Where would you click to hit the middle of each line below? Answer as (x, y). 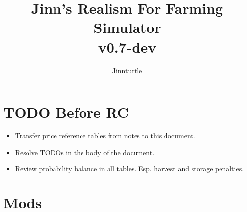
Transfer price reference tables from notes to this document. (105, 136)
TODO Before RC (66, 112)
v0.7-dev (127, 46)
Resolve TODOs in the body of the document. (85, 152)
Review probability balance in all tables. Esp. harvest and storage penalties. (129, 169)
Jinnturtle (127, 70)
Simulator (127, 27)
